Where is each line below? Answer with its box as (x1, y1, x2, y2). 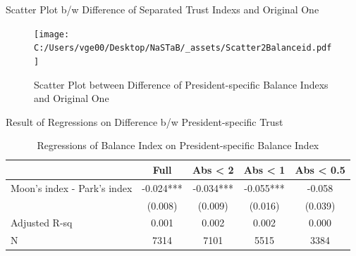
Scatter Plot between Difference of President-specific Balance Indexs (34, 77, 329, 91)
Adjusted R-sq (11, 215, 73, 230)
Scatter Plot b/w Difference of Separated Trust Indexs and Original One (6, 2, 319, 16)
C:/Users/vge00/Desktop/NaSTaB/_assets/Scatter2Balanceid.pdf (34, 43, 332, 53)
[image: (34, 29, 70, 39)
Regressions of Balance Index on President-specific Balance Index (37, 138, 319, 153)
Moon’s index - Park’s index (11, 180, 133, 195)
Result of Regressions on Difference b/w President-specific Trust (6, 114, 283, 129)
